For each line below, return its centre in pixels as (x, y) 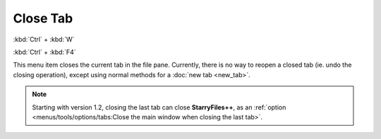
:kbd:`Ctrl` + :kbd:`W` (44, 39)
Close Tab (43, 18)
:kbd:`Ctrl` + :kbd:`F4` (44, 52)
